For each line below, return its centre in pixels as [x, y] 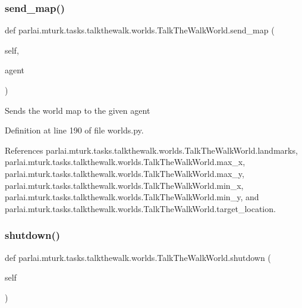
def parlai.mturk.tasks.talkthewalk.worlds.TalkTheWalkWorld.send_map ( [140, 30]
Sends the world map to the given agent [78, 110]
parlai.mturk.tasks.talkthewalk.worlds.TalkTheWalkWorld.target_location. [140, 208]
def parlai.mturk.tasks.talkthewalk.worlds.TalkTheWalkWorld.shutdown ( [138, 257]
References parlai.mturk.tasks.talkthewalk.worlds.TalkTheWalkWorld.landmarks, [151, 150]
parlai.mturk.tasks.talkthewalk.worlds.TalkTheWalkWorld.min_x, [124, 185]
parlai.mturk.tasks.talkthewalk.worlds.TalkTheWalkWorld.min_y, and [132, 197]
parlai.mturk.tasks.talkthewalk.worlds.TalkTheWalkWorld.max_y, [125, 173]
